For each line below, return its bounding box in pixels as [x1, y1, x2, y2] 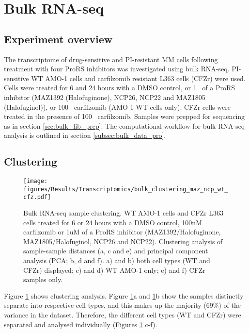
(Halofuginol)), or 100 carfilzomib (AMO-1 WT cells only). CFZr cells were [4, 101, 231, 112]
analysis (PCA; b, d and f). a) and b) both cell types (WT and [23, 255, 210, 266]
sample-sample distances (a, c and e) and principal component [23, 246, 208, 256]
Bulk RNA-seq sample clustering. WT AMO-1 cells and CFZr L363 [23, 208, 223, 218]
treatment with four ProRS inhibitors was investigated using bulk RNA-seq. [4, 64, 230, 74]
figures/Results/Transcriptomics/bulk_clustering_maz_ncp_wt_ [23, 185, 228, 193]
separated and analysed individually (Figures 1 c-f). [4, 319, 157, 329]
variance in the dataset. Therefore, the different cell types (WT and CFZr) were [4, 310, 241, 320]
